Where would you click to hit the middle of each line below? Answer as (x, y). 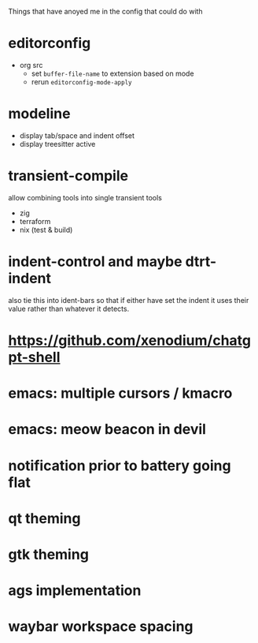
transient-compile (68, 176)
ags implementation (75, 591)
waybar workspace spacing (101, 627)
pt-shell (34, 357)
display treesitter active (57, 144)
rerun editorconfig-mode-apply (81, 81)
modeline (39, 114)
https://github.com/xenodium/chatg (130, 340)
